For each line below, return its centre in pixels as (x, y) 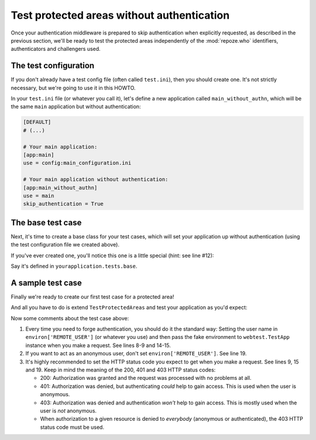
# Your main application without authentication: (96, 179)
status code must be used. (72, 427)
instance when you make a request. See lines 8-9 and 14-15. (98, 345)
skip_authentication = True (63, 204)
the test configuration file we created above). (65, 245)
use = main (39, 195)
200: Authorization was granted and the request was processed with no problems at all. (146, 378)
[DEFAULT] (37, 122)
